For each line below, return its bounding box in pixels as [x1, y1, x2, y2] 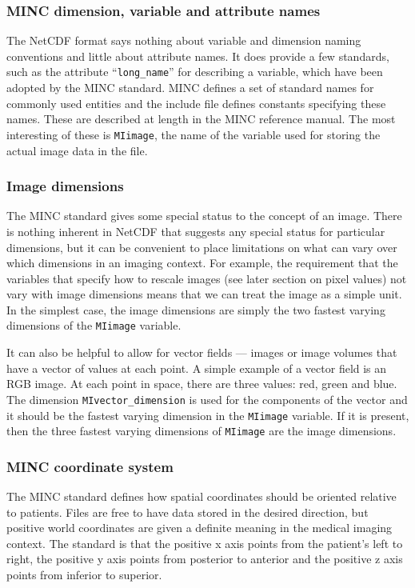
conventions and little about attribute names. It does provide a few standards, [6, 47, 389, 64]
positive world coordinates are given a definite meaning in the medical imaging [6, 519, 393, 536]
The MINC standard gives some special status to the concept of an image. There [6, 207, 402, 224]
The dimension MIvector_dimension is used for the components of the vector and [6, 390, 408, 407]
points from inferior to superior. [6, 566, 162, 583]
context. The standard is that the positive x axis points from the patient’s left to [6, 534, 403, 551]
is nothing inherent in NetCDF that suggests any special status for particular [6, 222, 385, 239]
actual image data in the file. [6, 142, 148, 158]
